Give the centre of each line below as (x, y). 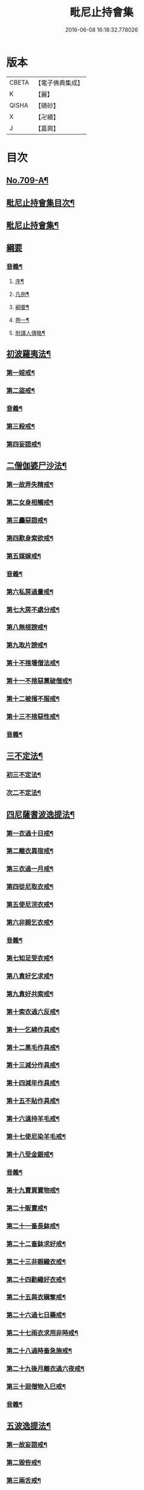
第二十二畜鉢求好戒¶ (36, 1243)
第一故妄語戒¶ (27, 1445)
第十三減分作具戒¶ (33, 1065)
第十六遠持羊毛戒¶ (33, 1119)
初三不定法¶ (24, 775)
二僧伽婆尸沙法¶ (37, 466)
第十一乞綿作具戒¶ (33, 1029)
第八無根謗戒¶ (27, 628)
